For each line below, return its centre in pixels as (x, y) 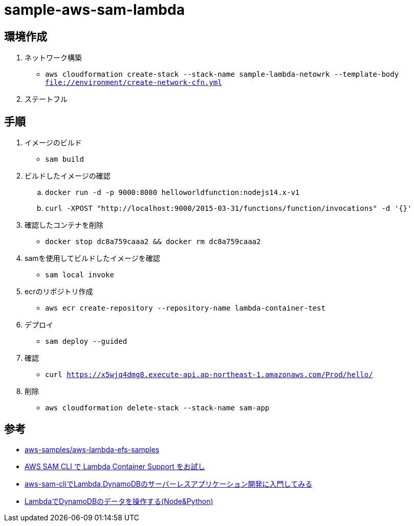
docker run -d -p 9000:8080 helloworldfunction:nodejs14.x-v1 (172, 193)
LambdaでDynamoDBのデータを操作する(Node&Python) (119, 501)
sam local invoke (80, 275)
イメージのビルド (53, 143)
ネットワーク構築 (53, 58)
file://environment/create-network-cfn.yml (134, 83)
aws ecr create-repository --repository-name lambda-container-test (185, 308)
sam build (64, 159)
